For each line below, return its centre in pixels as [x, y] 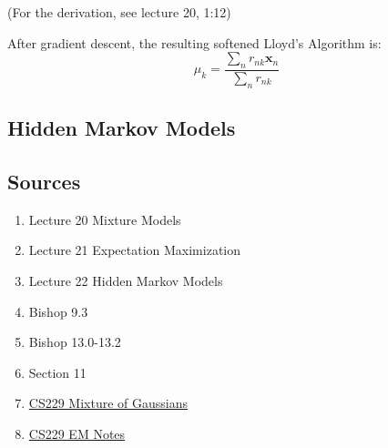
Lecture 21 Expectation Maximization [135, 250]
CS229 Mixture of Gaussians [108, 403]
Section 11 [57, 372]
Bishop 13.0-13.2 [75, 342]
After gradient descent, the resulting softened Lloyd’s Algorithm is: [194, 42]
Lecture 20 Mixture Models [105, 219]
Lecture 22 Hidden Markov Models [126, 280]
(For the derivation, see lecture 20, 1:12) [119, 12]
